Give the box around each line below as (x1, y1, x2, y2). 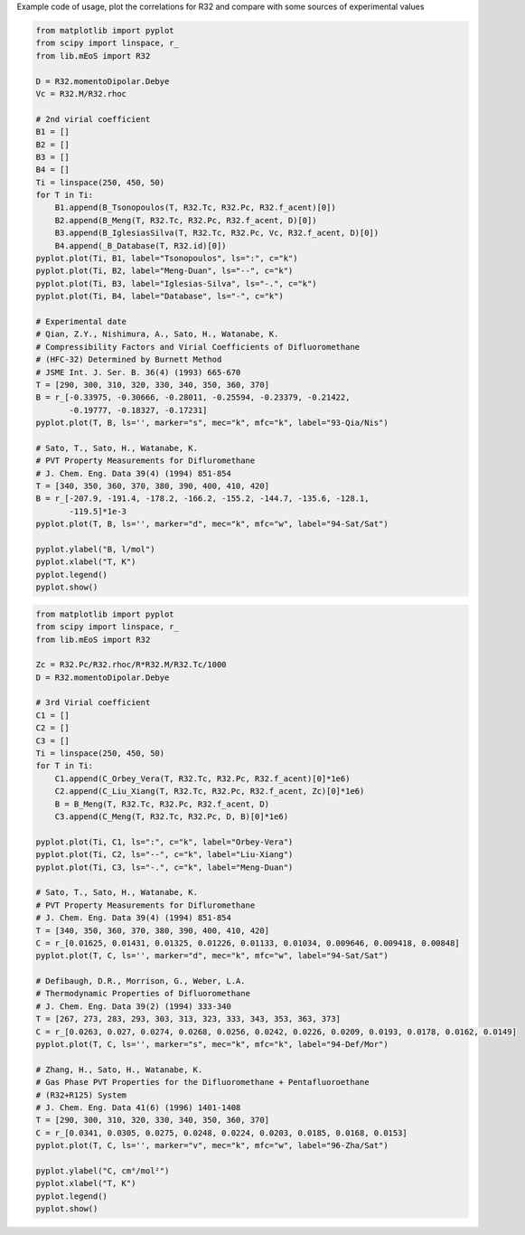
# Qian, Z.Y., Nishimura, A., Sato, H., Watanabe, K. (35, 329, 279, 339)
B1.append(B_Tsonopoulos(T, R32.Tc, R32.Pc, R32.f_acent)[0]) (54, 203, 336, 212)
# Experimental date (35, 316, 127, 326)
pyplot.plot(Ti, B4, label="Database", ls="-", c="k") (35, 291, 284, 302)
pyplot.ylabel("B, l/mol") (35, 544, 155, 554)
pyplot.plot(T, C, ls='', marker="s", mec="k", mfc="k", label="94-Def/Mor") (35, 1040, 389, 1050)
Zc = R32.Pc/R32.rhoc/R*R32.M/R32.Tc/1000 (35, 660, 227, 670)
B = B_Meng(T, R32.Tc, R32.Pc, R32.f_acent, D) (54, 798, 270, 809)
